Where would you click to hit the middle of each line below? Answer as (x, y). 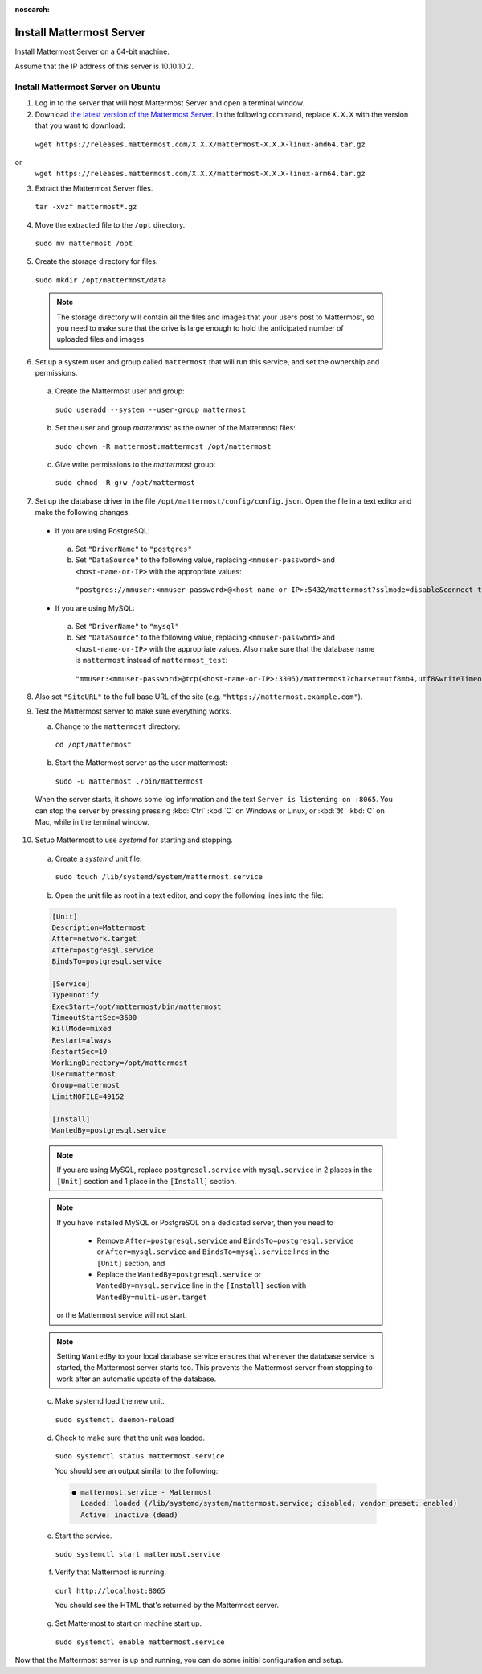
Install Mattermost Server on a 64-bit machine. (92, 51)
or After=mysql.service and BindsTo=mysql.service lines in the (213, 1252)
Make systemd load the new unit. (110, 1401)
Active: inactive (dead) (129, 1515)
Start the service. (84, 1536)
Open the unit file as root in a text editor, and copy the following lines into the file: (190, 895)
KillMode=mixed (82, 1029)
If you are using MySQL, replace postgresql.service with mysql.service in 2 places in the (214, 1170)
